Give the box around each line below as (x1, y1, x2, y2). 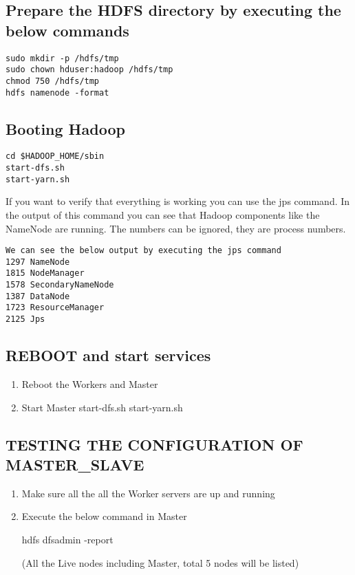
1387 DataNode (6, 291, 70, 301)
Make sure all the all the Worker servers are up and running (21, 486, 275, 500)
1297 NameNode (6, 257, 70, 267)
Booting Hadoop (6, 118, 125, 139)
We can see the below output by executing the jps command (6, 246, 281, 256)
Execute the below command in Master (21, 509, 187, 523)
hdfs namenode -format (6, 87, 109, 98)
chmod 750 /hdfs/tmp (6, 76, 100, 86)
